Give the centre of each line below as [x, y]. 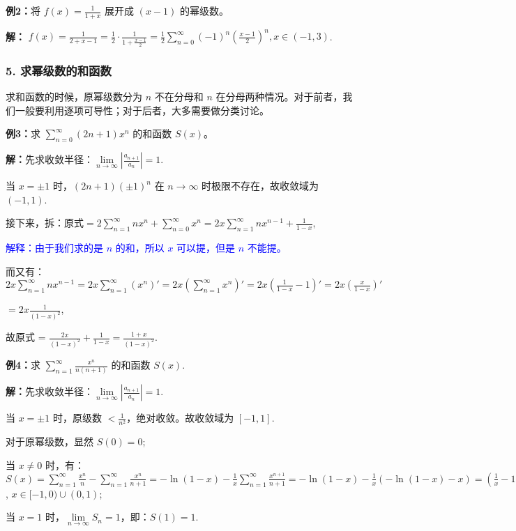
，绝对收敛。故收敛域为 [180, 418]
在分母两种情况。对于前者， [279, 97]
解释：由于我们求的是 [54, 248]
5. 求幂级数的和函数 [59, 70]
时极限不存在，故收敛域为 [260, 186]
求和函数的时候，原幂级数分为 [74, 97]
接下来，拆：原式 [45, 223]
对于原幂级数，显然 [50, 441]
